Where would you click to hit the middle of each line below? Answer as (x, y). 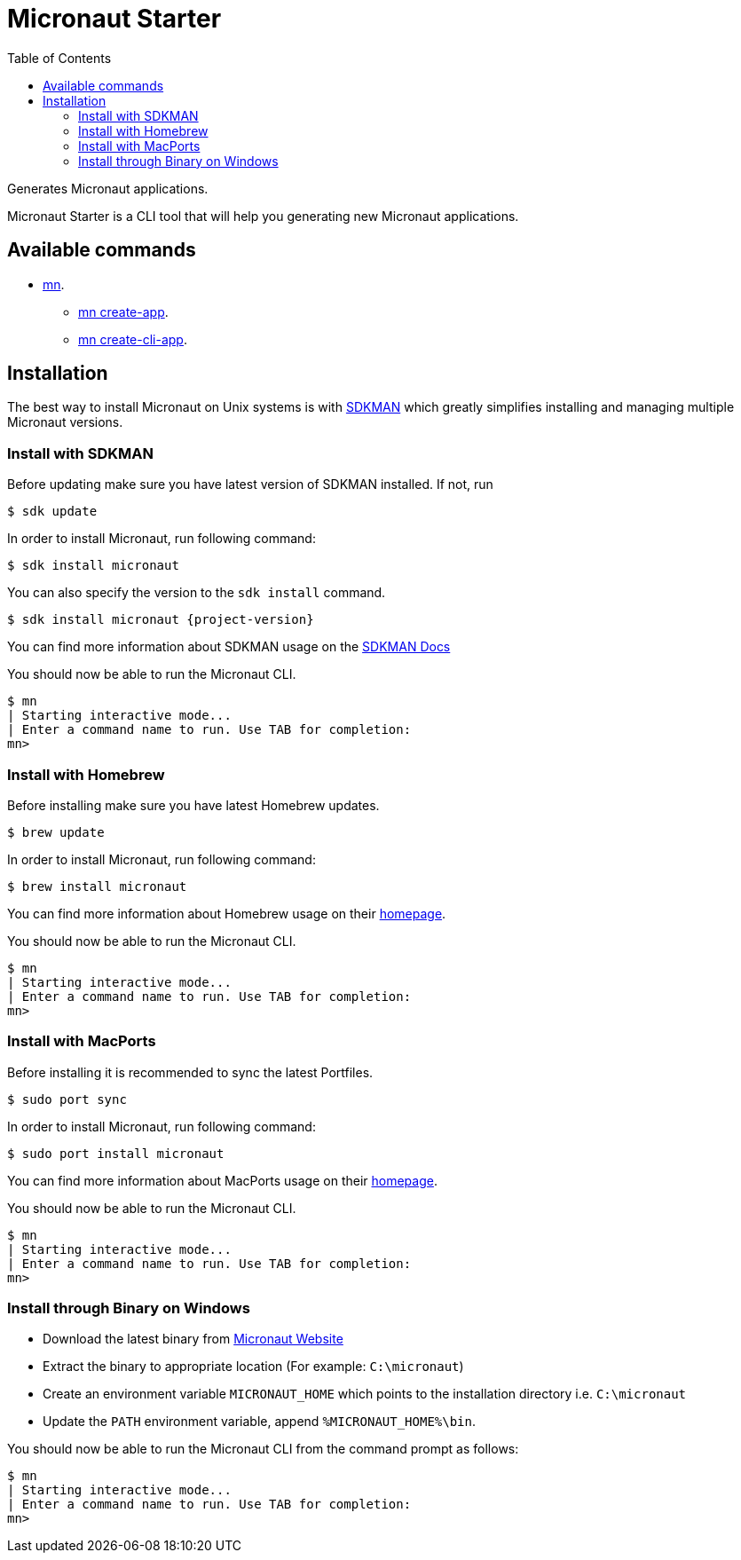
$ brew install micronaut (97, 886)
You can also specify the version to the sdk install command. (197, 593)
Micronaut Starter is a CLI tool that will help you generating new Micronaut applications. (263, 216)
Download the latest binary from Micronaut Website (193, 1339)
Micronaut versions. (65, 422)
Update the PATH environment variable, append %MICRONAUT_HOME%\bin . (259, 1422)
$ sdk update (52, 512)
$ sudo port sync (67, 1099)
